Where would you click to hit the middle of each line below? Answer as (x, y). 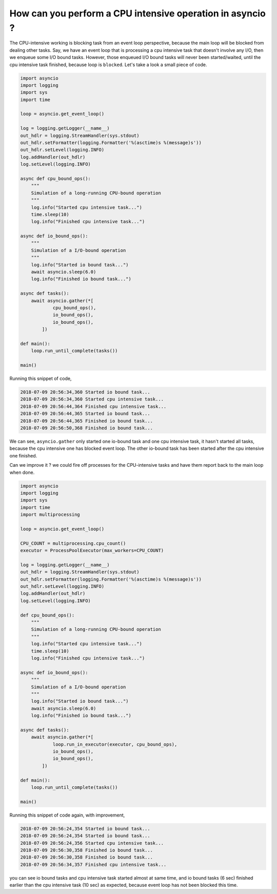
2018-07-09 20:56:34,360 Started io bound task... (85, 392)
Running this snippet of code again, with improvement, (67, 815)
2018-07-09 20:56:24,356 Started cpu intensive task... (92, 843)
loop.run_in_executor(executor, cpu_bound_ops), (115, 744)
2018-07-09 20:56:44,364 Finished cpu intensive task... (93, 406)
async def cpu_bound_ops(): (55, 178)
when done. (22, 472)
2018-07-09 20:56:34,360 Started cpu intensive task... (92, 399)
